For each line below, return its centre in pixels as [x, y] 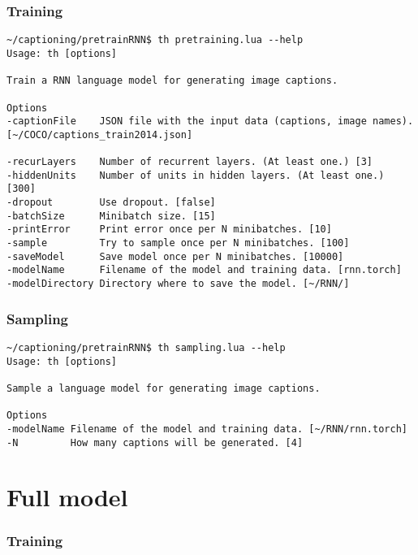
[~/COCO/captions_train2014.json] [100, 134]
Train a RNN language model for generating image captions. [172, 81]
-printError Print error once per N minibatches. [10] [169, 230]
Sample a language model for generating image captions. [164, 388]
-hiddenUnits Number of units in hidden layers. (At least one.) [196, 175]
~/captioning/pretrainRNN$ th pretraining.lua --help [155, 40]
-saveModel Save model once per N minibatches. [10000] [175, 256]
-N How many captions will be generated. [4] [155, 442]
